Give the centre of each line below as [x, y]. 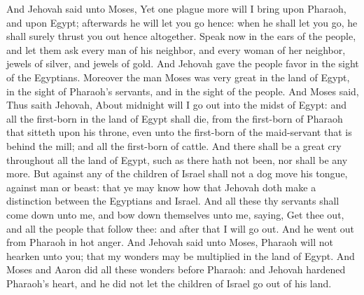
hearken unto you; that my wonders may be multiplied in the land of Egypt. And [181, 255]
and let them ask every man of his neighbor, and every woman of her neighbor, [176, 49]
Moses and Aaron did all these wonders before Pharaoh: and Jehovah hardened [176, 269]
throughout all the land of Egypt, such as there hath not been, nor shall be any [177, 159]
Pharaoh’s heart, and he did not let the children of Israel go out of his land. [169, 283]
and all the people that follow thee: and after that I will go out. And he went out [181, 228]
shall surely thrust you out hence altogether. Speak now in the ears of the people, [181, 36]
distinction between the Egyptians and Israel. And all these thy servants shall [173, 201]
